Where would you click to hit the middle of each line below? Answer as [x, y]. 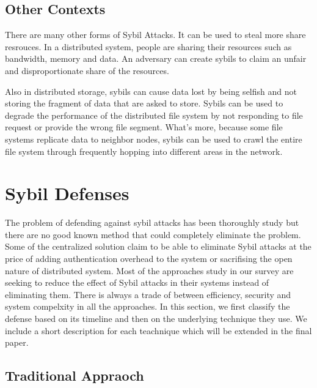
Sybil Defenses [67, 193]
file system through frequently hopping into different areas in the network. [144, 151]
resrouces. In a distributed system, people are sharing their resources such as [148, 46]
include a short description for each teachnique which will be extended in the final [158, 330]
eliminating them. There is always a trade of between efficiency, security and [148, 294]
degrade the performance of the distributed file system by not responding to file [154, 115]
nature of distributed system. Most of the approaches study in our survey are [149, 270]
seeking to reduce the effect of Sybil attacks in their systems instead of [137, 282]
